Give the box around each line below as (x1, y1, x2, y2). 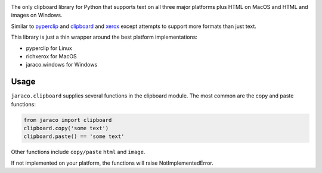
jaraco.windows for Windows (26, 61, 98, 68)
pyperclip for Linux (26, 45, 73, 52)
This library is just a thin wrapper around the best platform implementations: (11, 33, 198, 41)
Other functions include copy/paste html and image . (11, 149, 145, 156)
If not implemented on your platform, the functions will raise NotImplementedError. (11, 159, 214, 166)
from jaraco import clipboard (23, 117, 112, 123)
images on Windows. (11, 12, 63, 19)
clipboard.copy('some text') (23, 125, 109, 132)
